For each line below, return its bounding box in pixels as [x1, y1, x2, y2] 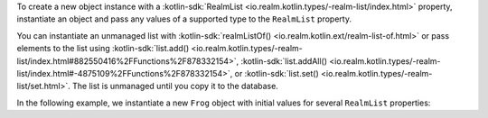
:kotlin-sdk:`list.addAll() [240, 55, 328, 67]
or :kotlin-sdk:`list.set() [234, 68, 320, 78]
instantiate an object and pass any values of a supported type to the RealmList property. [16, 14, 352, 24]
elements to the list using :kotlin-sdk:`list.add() [16, 43, 190, 54]
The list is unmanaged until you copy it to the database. [72, 81, 279, 92]
